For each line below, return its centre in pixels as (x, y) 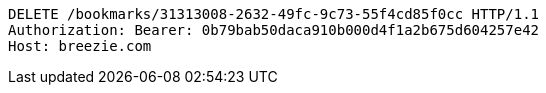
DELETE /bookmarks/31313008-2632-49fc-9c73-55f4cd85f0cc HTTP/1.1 (274, 14)
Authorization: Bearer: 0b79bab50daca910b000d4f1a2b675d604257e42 (274, 30)
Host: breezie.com (80, 46)
